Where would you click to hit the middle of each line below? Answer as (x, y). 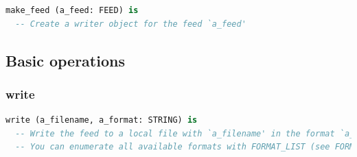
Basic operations (65, 60)
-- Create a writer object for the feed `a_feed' (131, 24)
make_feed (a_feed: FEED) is (72, 10)
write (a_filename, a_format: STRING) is (102, 120)
